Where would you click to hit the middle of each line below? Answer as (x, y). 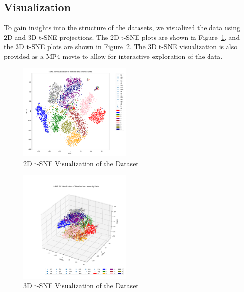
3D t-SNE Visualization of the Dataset (81, 285)
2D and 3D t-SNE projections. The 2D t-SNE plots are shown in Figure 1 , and (122, 37)
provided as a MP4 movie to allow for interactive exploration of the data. (113, 56)
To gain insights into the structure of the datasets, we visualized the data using (122, 28)
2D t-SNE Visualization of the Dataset (81, 163)
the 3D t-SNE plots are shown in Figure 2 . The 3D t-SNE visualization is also (121, 47)
